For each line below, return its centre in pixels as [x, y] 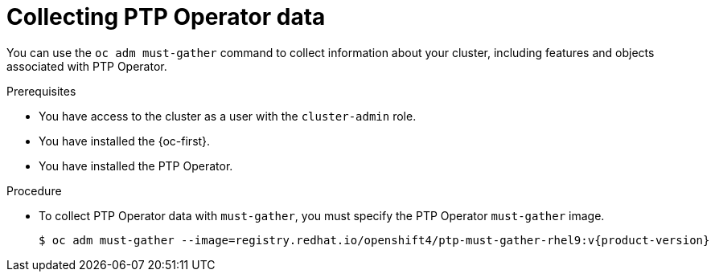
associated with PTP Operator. [87, 66]
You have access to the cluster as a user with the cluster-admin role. [228, 116]
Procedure [34, 190]
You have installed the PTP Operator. [136, 166]
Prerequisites [41, 91]
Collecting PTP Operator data [166, 17]
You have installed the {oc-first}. [125, 141]
